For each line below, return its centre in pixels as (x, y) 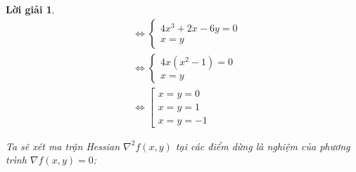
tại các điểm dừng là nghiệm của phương (263, 146)
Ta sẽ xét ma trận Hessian (63, 146)
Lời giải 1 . (30, 9)
